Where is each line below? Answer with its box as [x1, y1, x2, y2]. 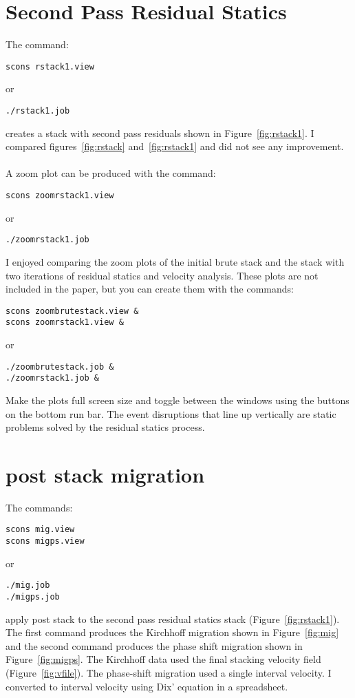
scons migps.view [6, 536, 85, 547]
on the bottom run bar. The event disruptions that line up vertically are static [6, 406, 336, 421]
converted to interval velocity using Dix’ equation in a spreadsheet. [6, 679, 288, 693]
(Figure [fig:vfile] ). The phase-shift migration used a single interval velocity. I [6, 666, 332, 679]
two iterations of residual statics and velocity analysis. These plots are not [6, 268, 319, 282]
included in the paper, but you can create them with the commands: [6, 282, 294, 296]
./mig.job [6, 580, 50, 591]
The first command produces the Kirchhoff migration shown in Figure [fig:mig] [6, 625, 339, 639]
